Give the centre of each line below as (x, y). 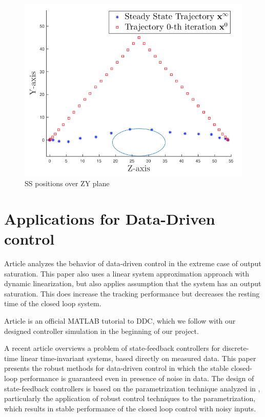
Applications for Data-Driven (110, 218)
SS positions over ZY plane (67, 183)
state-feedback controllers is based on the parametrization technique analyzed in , (132, 388)
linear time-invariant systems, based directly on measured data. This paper (138, 358)
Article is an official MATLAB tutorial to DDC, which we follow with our (120, 321)
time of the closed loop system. (53, 303)
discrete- (236, 348)
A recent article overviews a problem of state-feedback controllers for (112, 348)
